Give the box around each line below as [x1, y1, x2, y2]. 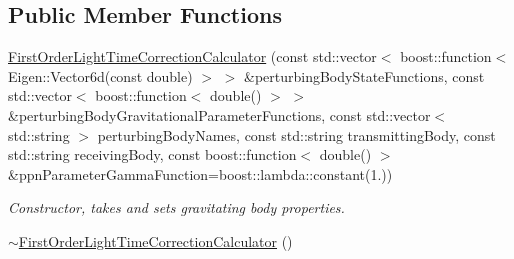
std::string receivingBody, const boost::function [8, 144, 297, 165]
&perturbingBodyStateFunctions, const [243, 65, 485, 86]
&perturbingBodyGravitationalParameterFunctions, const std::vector [8, 104, 431, 125]
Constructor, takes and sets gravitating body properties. [8, 197, 345, 218]
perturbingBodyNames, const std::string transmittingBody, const [97, 124, 496, 145]
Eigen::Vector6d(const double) [8, 65, 193, 86]
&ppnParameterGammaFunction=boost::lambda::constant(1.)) [8, 163, 393, 184]
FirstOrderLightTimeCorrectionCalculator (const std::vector [8, 46, 377, 67]
